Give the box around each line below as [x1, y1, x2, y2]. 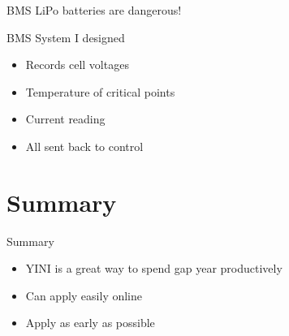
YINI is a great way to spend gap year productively [25, 260, 283, 277]
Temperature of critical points [25, 83, 175, 100]
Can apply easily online [25, 286, 143, 304]
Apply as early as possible [25, 314, 155, 331]
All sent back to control [25, 137, 144, 154]
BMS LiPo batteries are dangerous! [6, 2, 182, 18]
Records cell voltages [25, 56, 129, 73]
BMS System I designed [6, 28, 125, 45]
